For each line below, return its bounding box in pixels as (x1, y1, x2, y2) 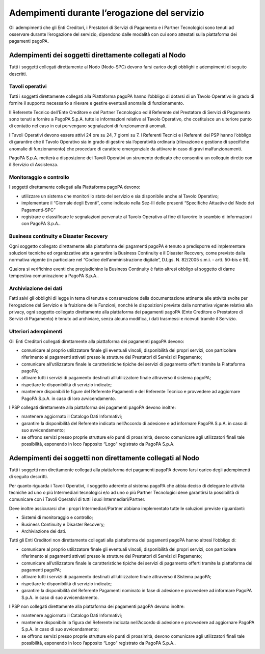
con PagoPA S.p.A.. (21, 221, 61, 227)
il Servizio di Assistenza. (9, 162, 58, 168)
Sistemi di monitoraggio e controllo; (21, 514, 93, 520)
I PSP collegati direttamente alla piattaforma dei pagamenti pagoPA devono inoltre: (9, 404, 176, 410)
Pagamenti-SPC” (21, 207, 56, 213)
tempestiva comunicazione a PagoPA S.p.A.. (9, 273, 99, 279)
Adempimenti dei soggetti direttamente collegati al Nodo (9, 51, 186, 59)
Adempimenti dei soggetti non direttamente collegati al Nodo (9, 454, 200, 462)
